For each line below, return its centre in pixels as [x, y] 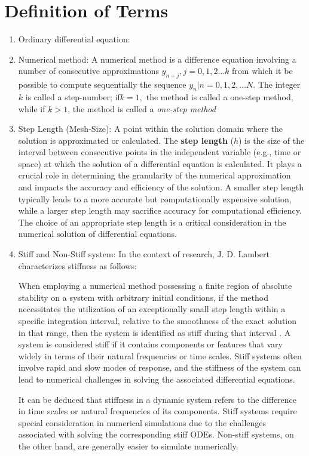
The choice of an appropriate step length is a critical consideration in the [152, 222]
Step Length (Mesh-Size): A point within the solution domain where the [150, 129]
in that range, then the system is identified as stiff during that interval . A [154, 332]
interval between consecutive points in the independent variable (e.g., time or [160, 152]
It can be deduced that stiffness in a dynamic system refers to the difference [157, 399]
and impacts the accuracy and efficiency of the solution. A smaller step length [161, 187]
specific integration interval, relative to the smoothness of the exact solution [157, 321]
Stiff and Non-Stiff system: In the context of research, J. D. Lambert [144, 254]
